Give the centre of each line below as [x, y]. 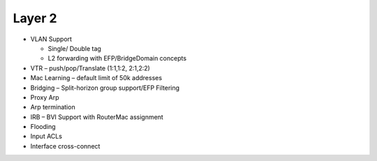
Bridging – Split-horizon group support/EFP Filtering [105, 88]
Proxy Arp [45, 97]
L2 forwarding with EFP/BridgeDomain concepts [117, 59]
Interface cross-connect [65, 146]
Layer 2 [35, 18]
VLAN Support [51, 39]
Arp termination [53, 107]
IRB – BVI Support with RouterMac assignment [97, 117]
